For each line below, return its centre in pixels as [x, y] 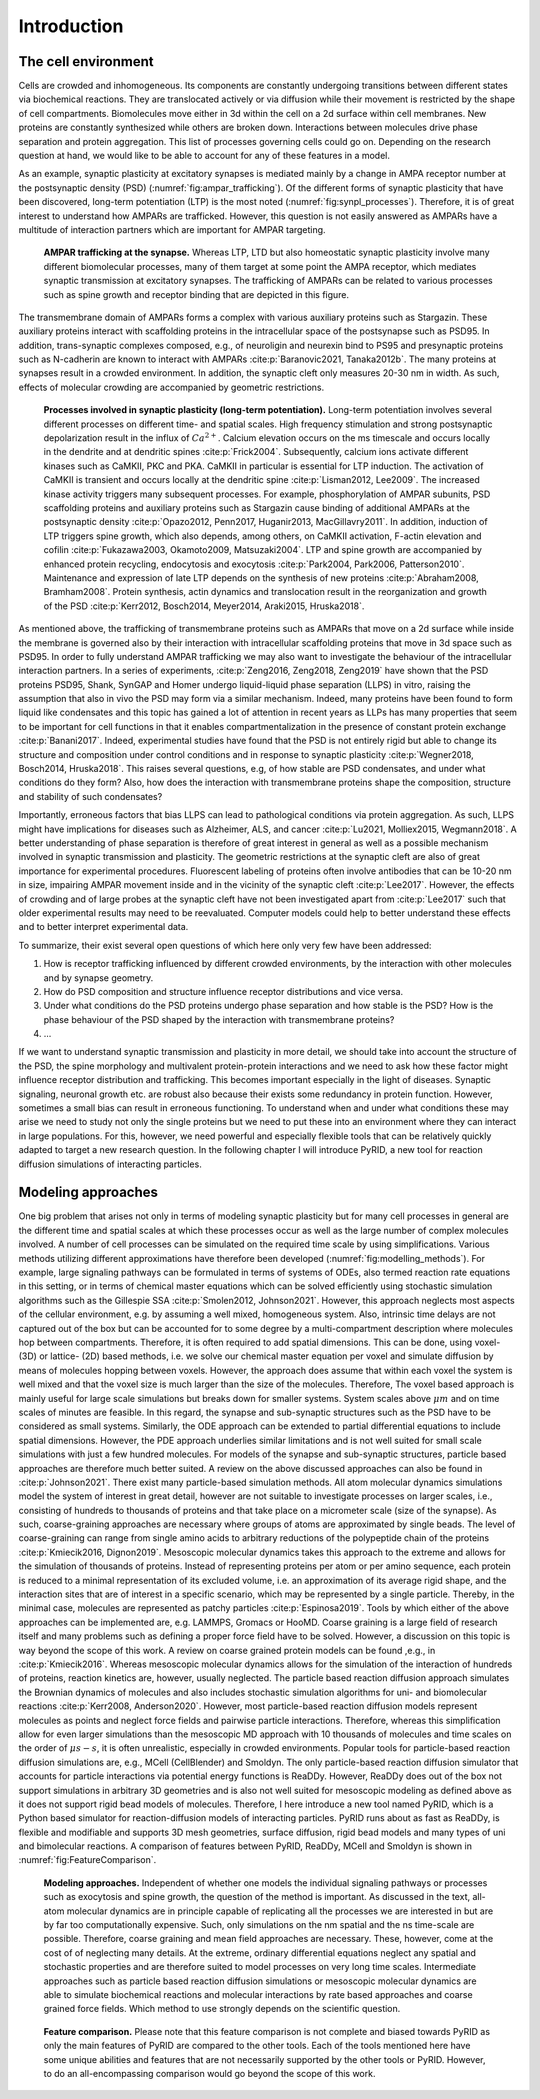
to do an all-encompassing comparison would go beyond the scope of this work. [209, 2073]
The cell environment [86, 61]
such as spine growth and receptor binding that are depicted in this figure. [196, 294]
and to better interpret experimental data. [103, 927]
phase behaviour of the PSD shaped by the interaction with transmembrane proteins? [219, 1019]
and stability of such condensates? [90, 796]
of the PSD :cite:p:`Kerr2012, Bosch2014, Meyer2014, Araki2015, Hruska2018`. [204, 606]
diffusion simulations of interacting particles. [110, 1164]
